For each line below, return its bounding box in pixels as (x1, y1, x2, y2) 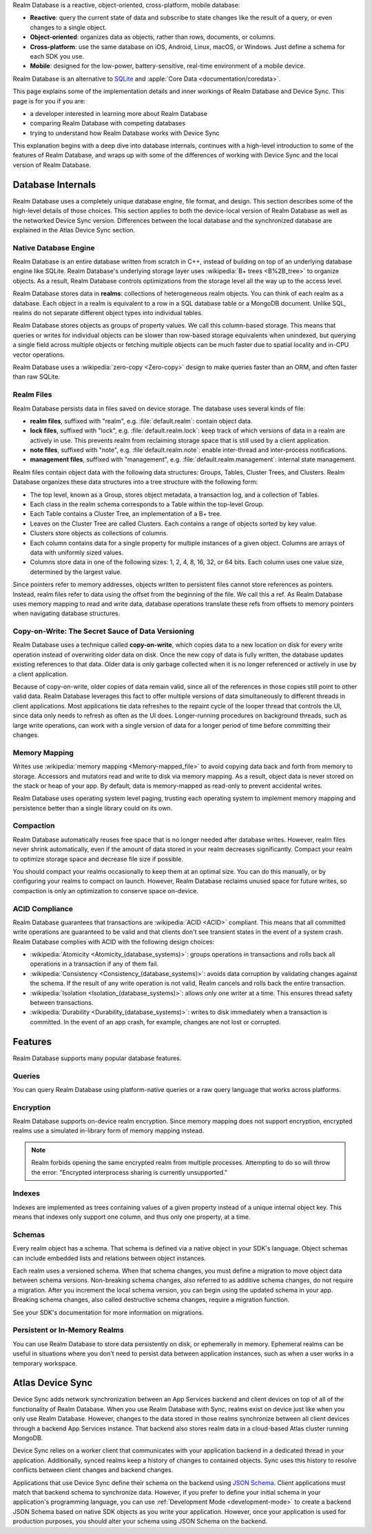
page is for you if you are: (12, 97, 86, 105)
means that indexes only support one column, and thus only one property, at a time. (12, 1213, 251, 1221)
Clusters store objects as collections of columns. (30, 529, 169, 537)
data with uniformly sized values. (30, 548, 124, 557)
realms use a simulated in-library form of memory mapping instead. (12, 1126, 205, 1135)
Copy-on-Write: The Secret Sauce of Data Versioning (12, 626, 194, 636)
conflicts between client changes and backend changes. (12, 1466, 174, 1474)
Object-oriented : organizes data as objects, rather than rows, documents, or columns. (30, 33, 276, 41)
